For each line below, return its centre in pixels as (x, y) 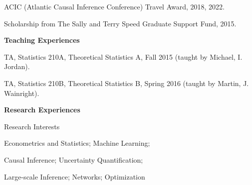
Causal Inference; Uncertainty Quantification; (74, 159)
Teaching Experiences (42, 40)
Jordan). (17, 66)
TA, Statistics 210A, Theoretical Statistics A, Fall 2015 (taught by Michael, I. (123, 56)
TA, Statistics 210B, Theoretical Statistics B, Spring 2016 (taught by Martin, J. (126, 83)
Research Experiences (42, 110)
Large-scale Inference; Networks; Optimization (75, 176)
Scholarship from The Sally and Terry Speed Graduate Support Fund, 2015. (120, 23)
